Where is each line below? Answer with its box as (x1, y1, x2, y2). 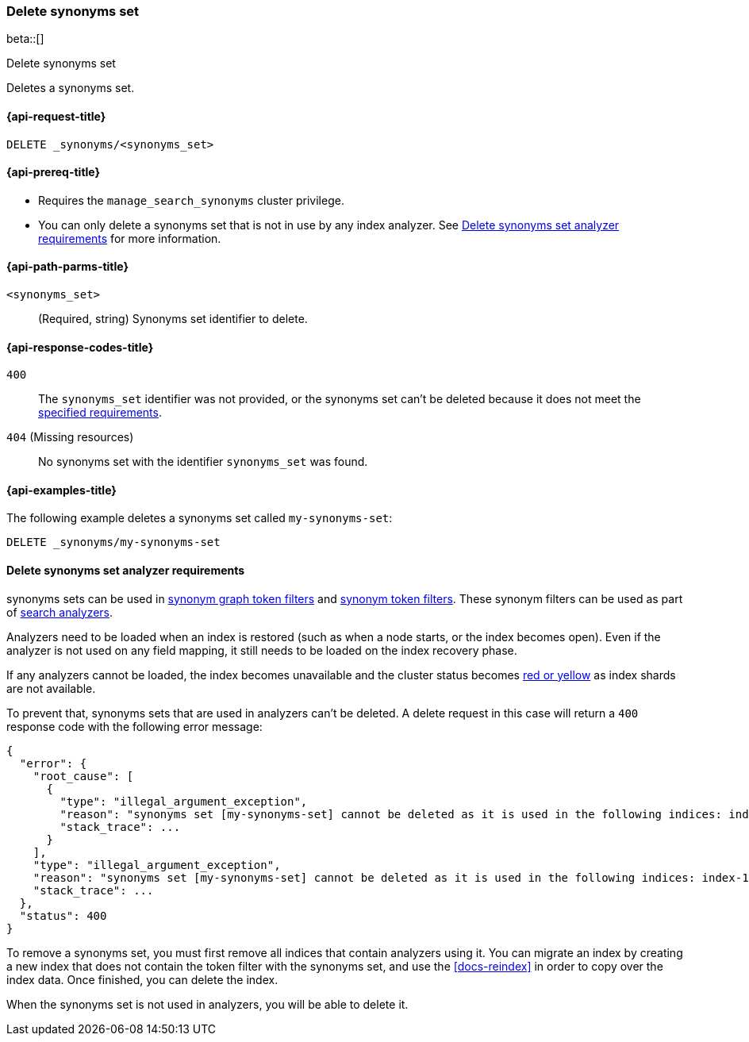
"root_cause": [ (33, 769, 134, 782)
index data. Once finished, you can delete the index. (6, 972, 278, 986)
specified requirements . (38, 406, 162, 420)
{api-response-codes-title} (6, 340, 154, 354)
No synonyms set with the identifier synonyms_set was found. (38, 455, 368, 469)
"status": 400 (19, 909, 107, 922)
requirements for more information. (38, 231, 221, 245)
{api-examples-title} (6, 483, 117, 497)
